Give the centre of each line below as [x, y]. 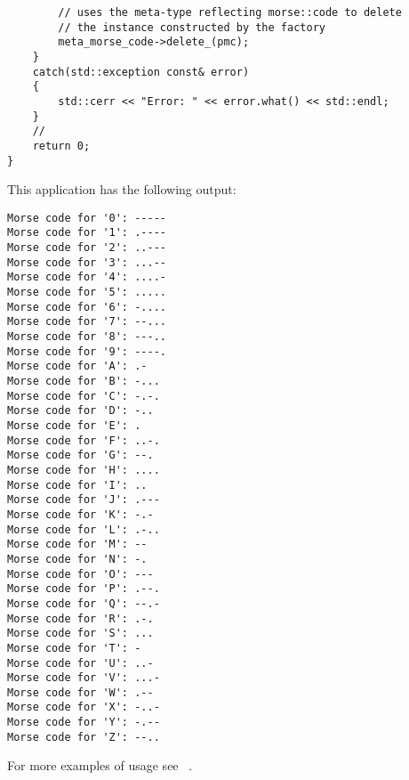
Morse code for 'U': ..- [80, 663]
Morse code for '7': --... [87, 322]
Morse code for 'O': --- [80, 574]
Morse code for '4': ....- [87, 277]
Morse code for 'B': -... [84, 382]
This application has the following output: [122, 189]
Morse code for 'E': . [74, 426]
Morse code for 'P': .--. [84, 589]
